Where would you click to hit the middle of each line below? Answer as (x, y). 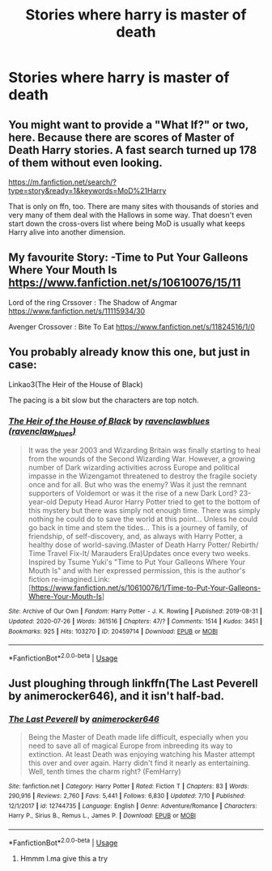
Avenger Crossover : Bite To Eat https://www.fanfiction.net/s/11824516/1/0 (132, 326)
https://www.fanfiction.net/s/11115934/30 (77, 311)
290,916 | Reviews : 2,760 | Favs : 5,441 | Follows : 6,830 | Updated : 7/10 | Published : (127, 796)
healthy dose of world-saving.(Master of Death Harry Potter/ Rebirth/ (143, 545)
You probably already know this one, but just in (130, 353)
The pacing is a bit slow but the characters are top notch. (104, 400)
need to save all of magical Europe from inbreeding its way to (130, 746)
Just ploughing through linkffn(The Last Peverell (133, 684)
